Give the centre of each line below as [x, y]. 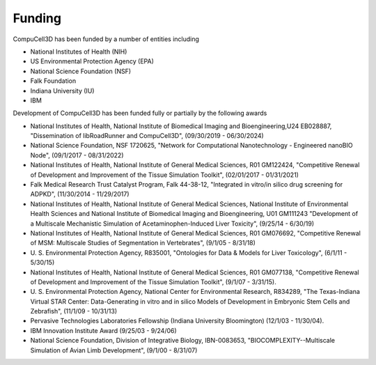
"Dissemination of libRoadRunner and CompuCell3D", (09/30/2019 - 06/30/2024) [147, 136]
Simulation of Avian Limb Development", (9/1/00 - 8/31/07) [114, 350]
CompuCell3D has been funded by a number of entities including [106, 39]
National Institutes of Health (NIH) [79, 52]
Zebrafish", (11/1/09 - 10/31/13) [74, 311]
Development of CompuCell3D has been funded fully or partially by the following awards [140, 113]
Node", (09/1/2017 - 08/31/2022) [77, 155]
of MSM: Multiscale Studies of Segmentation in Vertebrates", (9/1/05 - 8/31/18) [143, 243]
